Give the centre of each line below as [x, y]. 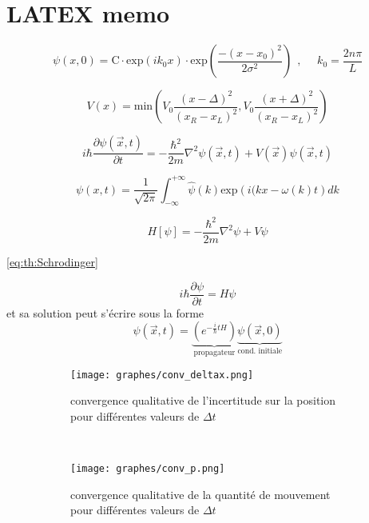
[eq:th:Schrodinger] [52, 262]
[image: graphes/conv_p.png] [148, 469]
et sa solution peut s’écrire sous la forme [105, 312]
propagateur [214, 353]
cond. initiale [260, 351]
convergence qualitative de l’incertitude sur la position [203, 400]
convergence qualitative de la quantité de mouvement [200, 494]
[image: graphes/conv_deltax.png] [162, 375]
